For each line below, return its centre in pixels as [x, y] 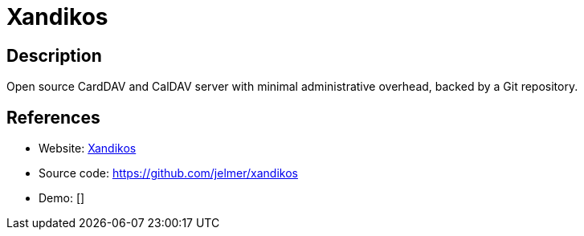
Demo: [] [62, 198]
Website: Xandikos [88, 149]
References [53, 117]
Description [54, 55]
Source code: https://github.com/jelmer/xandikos [168, 173]
